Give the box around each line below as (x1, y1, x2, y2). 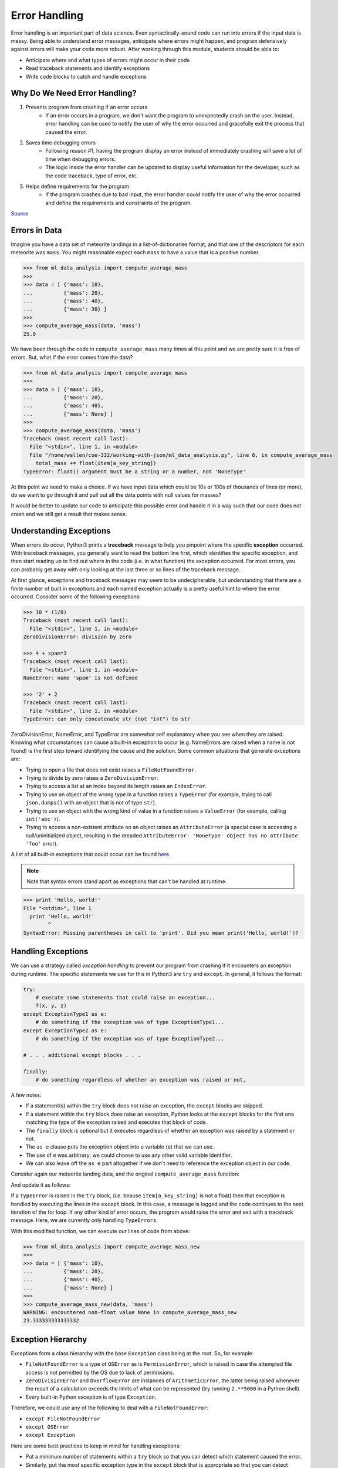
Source (11, 210, 29, 217)
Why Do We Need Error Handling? (11, 88, 137, 98)
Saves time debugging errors (25, 139, 96, 146)
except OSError (25, 1423, 70, 1430)
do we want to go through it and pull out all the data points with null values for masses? (11, 491, 222, 499)
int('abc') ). (25, 815, 60, 822)
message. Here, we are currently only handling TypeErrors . (11, 1217, 158, 1224)
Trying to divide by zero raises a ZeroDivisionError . (25, 774, 159, 781)
